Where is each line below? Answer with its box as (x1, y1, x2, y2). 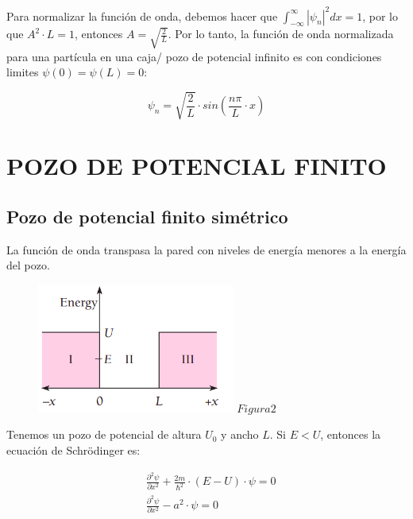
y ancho (221, 426, 259, 443)
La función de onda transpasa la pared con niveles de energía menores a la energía (6, 241, 407, 258)
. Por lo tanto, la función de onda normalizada (168, 25, 394, 42)
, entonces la (320, 426, 381, 443)
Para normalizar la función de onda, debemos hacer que (6, 7, 278, 24)
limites (6, 64, 39, 80)
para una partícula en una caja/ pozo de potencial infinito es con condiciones (6, 48, 382, 64)
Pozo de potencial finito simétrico (6, 204, 288, 229)
